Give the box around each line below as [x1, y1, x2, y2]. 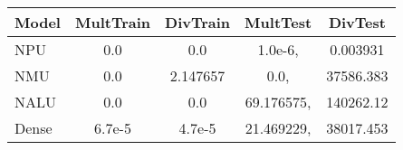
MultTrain [74, 12, 151, 33]
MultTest [245, 12, 312, 33]
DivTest [328, 12, 386, 33]
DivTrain [165, 12, 231, 33]
